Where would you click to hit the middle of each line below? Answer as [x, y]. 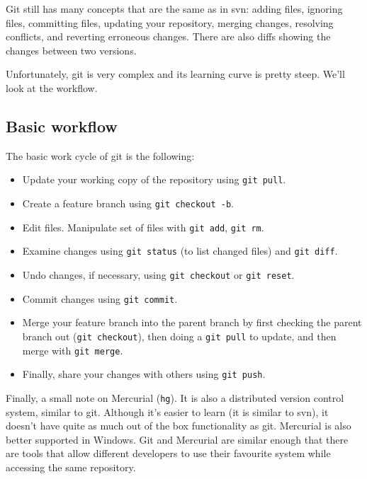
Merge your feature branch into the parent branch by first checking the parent [192, 322]
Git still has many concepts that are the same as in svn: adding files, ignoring [174, 8]
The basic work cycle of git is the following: [100, 155]
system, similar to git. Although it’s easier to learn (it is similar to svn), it [167, 411]
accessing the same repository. [71, 467]
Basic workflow [62, 126]
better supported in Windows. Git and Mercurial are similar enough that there [177, 439]
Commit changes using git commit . [100, 298]
